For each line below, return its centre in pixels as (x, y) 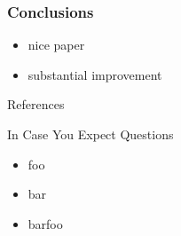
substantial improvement (95, 74)
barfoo (45, 223)
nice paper (56, 45)
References (36, 104)
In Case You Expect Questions (90, 134)
